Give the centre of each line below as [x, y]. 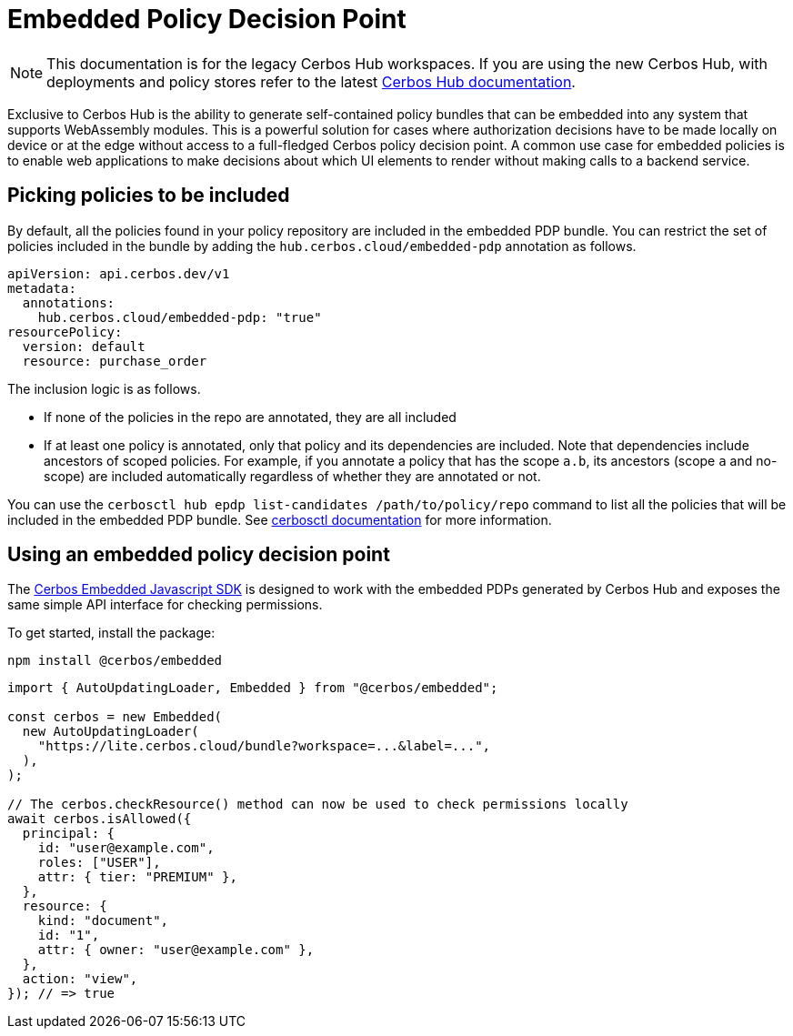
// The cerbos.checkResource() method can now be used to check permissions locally [318, 805]
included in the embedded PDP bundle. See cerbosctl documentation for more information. [280, 519]
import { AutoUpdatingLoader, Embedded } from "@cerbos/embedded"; [253, 688]
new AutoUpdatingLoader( [110, 732]
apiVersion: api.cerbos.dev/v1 [119, 273]
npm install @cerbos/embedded [115, 661]
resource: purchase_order [115, 361]
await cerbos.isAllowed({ [100, 819]
